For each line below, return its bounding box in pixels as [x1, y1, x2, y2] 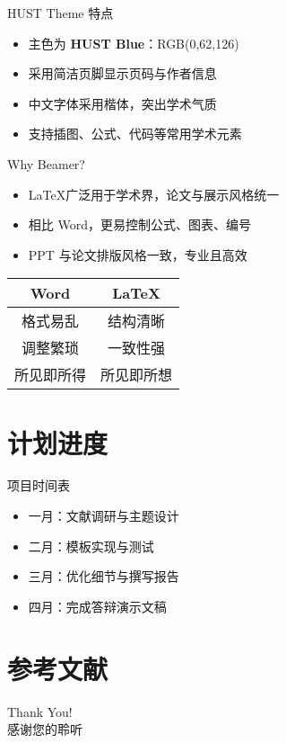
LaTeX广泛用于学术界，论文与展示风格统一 [28, 184, 280, 203]
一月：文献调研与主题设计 [28, 506, 179, 525]
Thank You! [7, 702, 73, 721]
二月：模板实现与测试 [28, 536, 154, 555]
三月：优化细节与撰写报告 [28, 567, 179, 586]
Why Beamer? [7, 154, 85, 173]
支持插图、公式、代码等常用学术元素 [28, 124, 242, 143]
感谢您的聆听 [7, 720, 82, 739]
